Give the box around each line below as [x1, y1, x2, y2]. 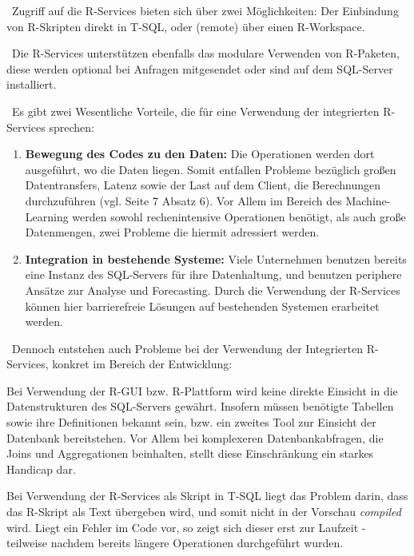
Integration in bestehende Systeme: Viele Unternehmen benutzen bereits [25, 250, 407, 267]
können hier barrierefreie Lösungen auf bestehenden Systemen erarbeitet [25, 297, 380, 314]
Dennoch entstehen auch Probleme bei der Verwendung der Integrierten [11, 340, 363, 356]
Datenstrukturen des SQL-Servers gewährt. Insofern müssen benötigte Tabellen [6, 398, 394, 415]
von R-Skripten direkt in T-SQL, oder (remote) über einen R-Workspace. [6, 18, 365, 34]
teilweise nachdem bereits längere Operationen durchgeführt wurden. [6, 534, 344, 551]
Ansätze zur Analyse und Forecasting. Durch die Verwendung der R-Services [25, 281, 400, 298]
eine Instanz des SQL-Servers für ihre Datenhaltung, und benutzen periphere [25, 266, 402, 283]
